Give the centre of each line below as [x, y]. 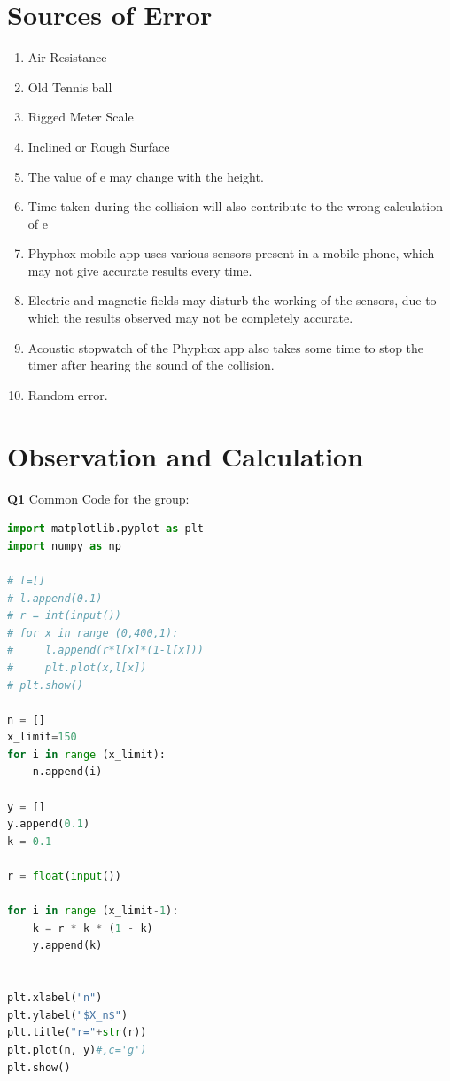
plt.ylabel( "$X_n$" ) [68, 1015]
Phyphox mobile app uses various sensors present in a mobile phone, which [231, 253]
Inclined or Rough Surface [99, 146]
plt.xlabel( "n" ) [55, 998]
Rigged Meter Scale [81, 117]
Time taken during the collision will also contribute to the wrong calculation [235, 206]
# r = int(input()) [64, 616]
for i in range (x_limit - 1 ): [93, 911]
